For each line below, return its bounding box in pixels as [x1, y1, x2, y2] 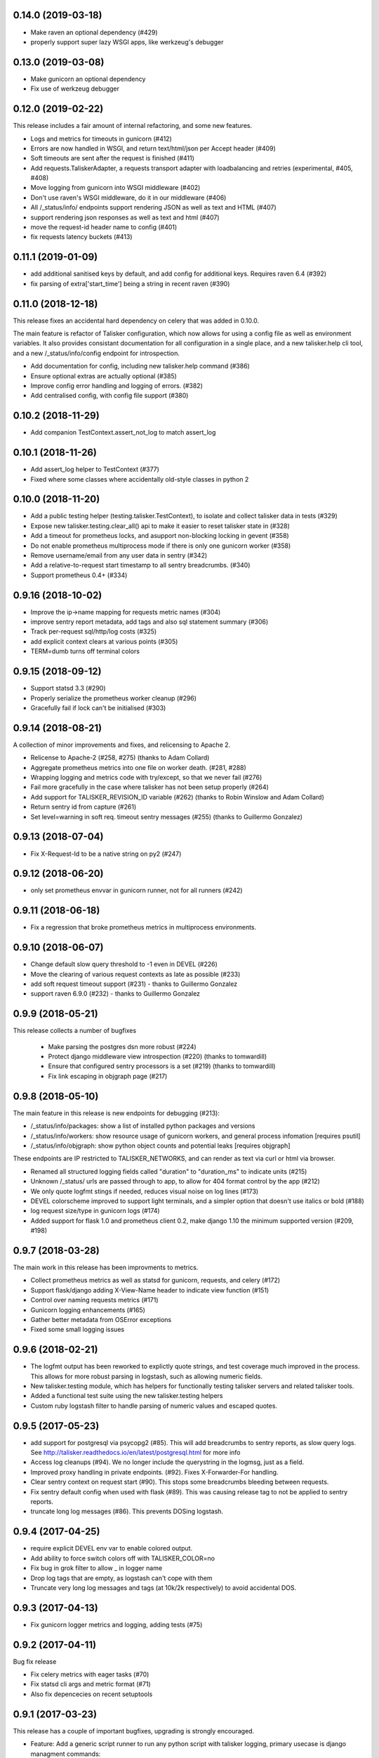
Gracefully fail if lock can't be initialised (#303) [30, 703, 166, 712]
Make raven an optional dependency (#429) [30, 28, 158, 37]
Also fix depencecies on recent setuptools [30, 1690, 153, 1698]
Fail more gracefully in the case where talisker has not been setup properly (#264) [30, 783, 270, 791]
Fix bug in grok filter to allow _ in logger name [30, 1564, 163, 1572]
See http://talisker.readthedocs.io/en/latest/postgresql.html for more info [30, 1449, 241, 1457]
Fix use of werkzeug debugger [30, 84, 119, 93]
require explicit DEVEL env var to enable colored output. [30, 1544, 193, 1553]
